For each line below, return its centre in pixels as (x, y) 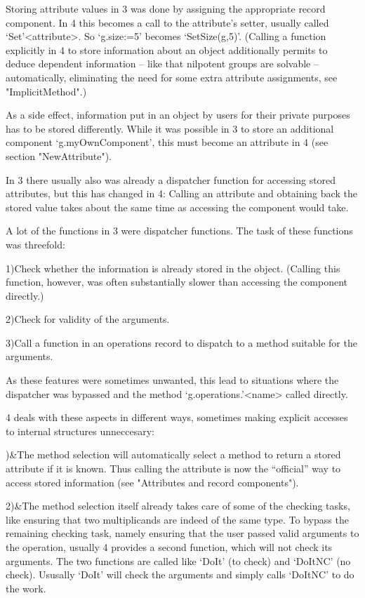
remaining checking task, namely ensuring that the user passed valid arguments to (182, 533)
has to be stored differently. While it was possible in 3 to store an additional (170, 128)
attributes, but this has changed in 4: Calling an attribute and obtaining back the (181, 193)
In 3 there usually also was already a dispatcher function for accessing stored (171, 179)
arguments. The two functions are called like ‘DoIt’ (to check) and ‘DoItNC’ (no (178, 560)
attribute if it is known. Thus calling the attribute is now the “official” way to (173, 469)
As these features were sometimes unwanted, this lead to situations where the (172, 380)
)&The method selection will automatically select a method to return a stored (173, 454)
